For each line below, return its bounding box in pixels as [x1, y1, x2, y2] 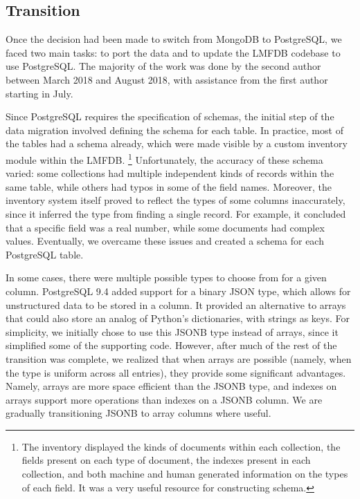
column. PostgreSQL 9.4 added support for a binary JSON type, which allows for [6, 283, 351, 298]
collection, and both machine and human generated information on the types [21, 467, 348, 481]
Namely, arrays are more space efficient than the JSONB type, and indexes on [6, 379, 337, 393]
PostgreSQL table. [6, 247, 84, 261]
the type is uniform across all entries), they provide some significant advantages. [6, 365, 346, 379]
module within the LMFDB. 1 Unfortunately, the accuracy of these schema [6, 150, 323, 167]
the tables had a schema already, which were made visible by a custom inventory [6, 136, 348, 151]
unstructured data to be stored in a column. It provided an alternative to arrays [6, 297, 346, 312]
